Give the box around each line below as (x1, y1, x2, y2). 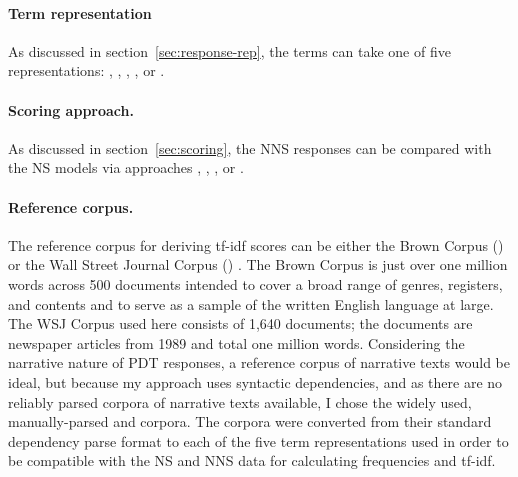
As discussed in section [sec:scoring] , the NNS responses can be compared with (8, 137, 492, 158)
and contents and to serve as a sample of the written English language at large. (8, 293, 494, 314)
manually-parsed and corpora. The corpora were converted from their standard (8, 411, 492, 432)
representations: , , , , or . (8, 60, 165, 81)
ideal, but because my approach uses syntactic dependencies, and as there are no (8, 371, 503, 392)
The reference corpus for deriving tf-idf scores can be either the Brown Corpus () (8, 234, 504, 255)
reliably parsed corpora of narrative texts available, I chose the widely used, (8, 391, 472, 412)
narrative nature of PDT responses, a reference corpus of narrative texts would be (8, 352, 511, 373)
